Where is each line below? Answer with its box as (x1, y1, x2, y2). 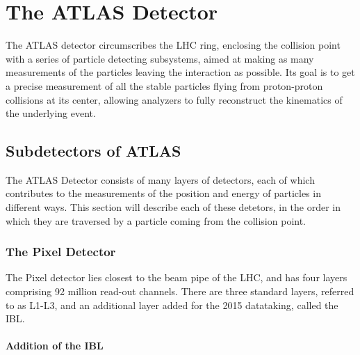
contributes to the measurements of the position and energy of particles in (6, 186, 321, 200)
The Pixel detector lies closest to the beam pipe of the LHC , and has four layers (6, 270, 347, 285)
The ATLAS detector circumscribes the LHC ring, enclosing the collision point (6, 38, 341, 52)
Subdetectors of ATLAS (6, 140, 181, 161)
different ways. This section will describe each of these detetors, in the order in (6, 200, 341, 214)
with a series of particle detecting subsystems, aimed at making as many (6, 51, 314, 65)
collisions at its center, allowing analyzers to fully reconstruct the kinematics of (6, 92, 343, 106)
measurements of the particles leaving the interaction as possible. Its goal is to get (6, 65, 355, 79)
